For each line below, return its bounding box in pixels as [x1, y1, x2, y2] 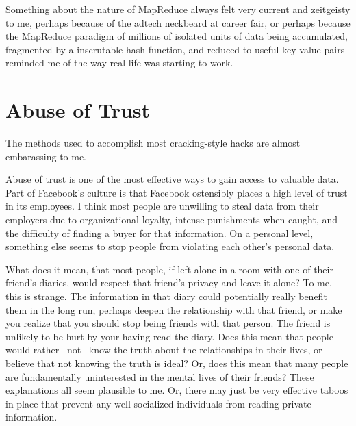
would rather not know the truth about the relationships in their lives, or [5, 342, 322, 357]
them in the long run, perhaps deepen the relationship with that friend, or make [5, 302, 342, 316]
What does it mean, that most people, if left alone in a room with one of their [5, 262, 333, 276]
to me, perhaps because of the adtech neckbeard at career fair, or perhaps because [5, 15, 351, 29]
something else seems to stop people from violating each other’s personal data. [5, 239, 335, 253]
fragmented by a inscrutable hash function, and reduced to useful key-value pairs [5, 42, 345, 56]
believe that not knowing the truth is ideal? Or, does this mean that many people [5, 356, 348, 370]
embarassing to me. [5, 149, 87, 163]
